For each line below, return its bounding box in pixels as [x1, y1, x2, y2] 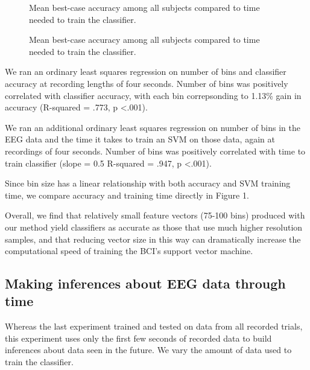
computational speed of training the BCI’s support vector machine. [5, 244, 253, 257]
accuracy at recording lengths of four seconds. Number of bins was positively [5, 77, 288, 89]
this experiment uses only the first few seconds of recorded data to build [5, 331, 272, 344]
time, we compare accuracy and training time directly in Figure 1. [5, 188, 249, 201]
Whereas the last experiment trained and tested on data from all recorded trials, [5, 320, 303, 333]
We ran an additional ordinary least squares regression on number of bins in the [5, 121, 300, 133]
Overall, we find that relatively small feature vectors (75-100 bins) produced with [5, 209, 305, 222]
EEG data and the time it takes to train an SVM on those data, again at [5, 133, 275, 145]
